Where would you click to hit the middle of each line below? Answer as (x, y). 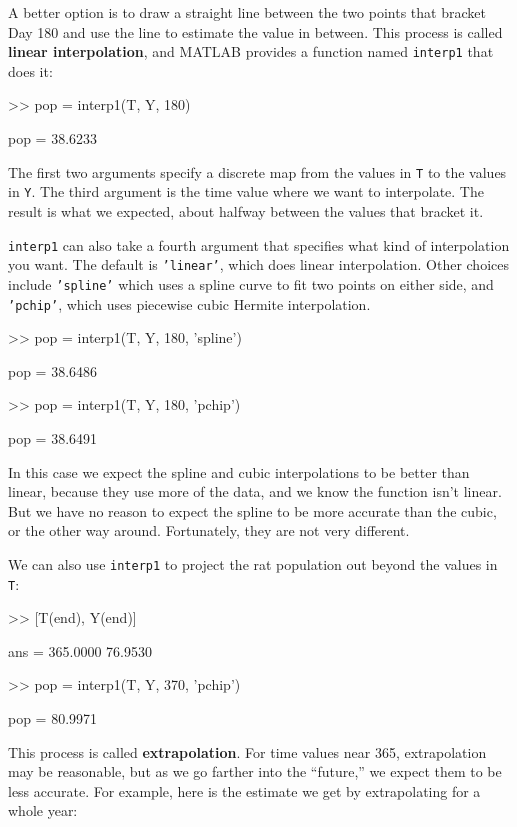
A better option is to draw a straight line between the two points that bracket (247, 12)
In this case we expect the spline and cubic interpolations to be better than (239, 471)
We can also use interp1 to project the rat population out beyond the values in (253, 563)
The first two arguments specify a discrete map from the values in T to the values (257, 171)
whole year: (43, 810)
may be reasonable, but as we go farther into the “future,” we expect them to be (255, 771)
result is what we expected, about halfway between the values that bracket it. (246, 210)
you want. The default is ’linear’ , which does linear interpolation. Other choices (258, 264)
